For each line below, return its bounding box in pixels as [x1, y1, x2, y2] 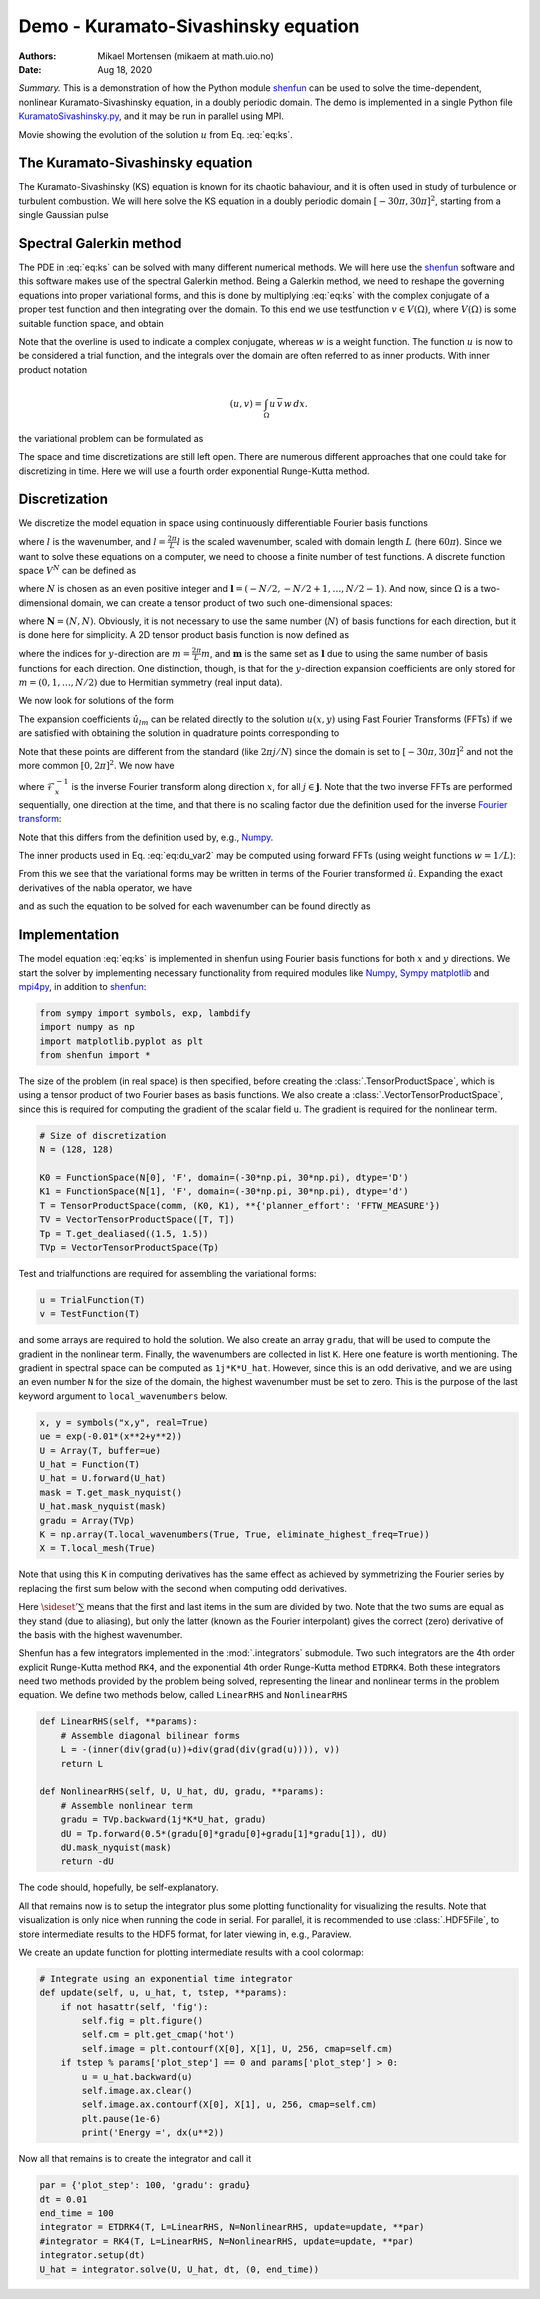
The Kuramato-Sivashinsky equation [18, 155, 253, 172]
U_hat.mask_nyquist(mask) [39, 1501, 167, 1512]
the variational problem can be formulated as [18, 432, 204, 444]
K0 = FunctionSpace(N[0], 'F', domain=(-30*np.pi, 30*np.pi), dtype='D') [39, 1172, 409, 1183]
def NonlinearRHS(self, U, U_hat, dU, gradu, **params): [39, 1786, 325, 1797]
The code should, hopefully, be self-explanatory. [18, 1881, 219, 1894]
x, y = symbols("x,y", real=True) [39, 1416, 209, 1428]
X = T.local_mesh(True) [39, 1543, 157, 1554]
